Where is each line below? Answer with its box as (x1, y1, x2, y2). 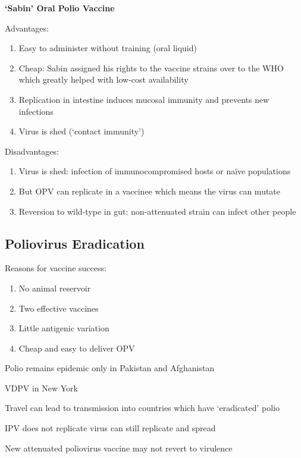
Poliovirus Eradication (5, 234, 145, 252)
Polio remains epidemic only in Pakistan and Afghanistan (5, 362, 215, 374)
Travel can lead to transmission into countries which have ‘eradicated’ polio (5, 401, 280, 414)
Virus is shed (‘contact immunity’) (18, 125, 145, 137)
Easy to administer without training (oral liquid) (18, 42, 197, 54)
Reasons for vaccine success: (5, 262, 106, 274)
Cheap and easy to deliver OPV (18, 341, 135, 354)
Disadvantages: (5, 145, 59, 157)
